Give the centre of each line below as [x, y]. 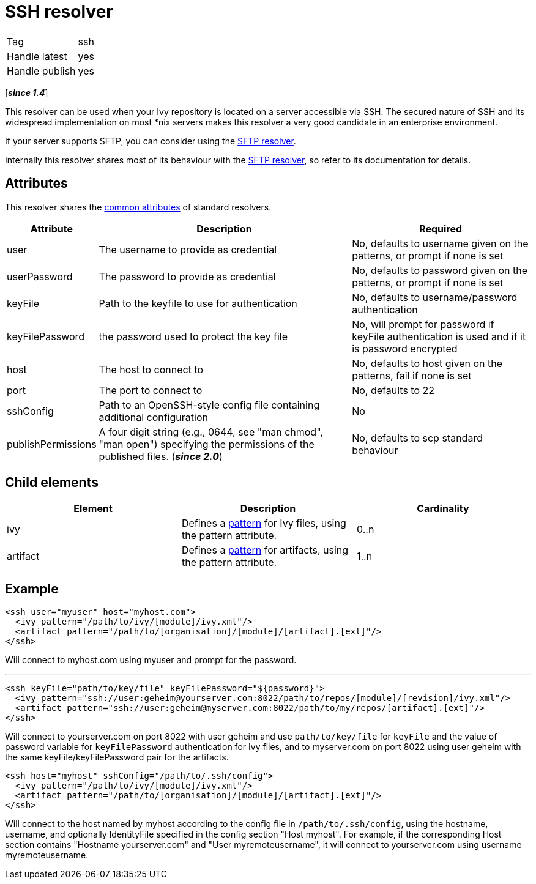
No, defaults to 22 [393, 390]
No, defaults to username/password [435, 297]
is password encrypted [405, 348]
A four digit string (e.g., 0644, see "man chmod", [211, 432]
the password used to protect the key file [193, 336]
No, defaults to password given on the [440, 270]
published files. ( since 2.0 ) [161, 456]
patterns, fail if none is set [412, 375]
